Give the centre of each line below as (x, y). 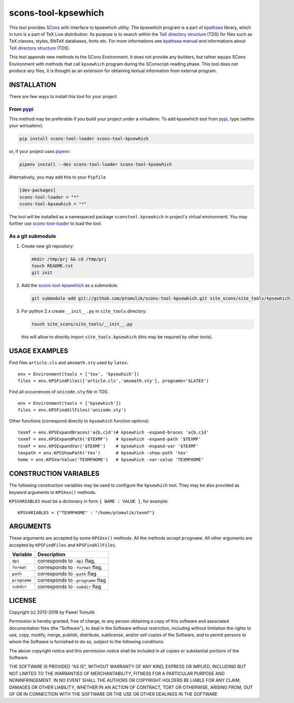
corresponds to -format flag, (70, 568)
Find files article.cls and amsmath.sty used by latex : (69, 363)
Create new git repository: (48, 246)
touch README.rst (52, 266)
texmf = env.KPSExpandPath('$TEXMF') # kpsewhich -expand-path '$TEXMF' (110, 439)
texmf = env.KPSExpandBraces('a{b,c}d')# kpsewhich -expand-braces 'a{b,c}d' (113, 432)
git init (42, 273)
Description (51, 554)
